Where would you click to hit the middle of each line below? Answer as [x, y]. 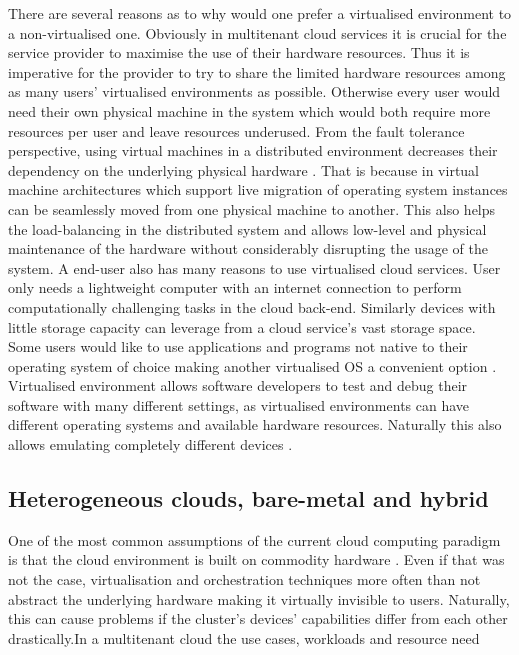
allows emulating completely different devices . [150, 444]
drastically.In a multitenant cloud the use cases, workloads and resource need [244, 637]
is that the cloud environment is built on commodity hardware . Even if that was [256, 559]
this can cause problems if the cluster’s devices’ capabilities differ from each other [258, 618]
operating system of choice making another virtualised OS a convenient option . [252, 365]
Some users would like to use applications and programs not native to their [238, 346]
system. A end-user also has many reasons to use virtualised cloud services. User [254, 267]
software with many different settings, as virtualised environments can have [239, 404]
